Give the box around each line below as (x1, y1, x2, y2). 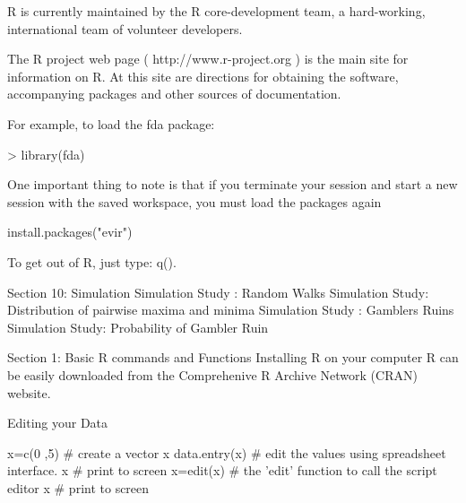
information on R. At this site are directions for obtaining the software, (7, 66, 399, 85)
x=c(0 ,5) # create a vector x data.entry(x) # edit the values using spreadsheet (7, 443, 446, 462)
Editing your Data (7, 413, 108, 432)
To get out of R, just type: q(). (7, 252, 177, 271)
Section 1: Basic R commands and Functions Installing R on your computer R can (7, 348, 459, 367)
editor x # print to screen (7, 478, 150, 497)
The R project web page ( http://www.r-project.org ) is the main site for (7, 49, 409, 68)
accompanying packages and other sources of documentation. (7, 84, 341, 103)
